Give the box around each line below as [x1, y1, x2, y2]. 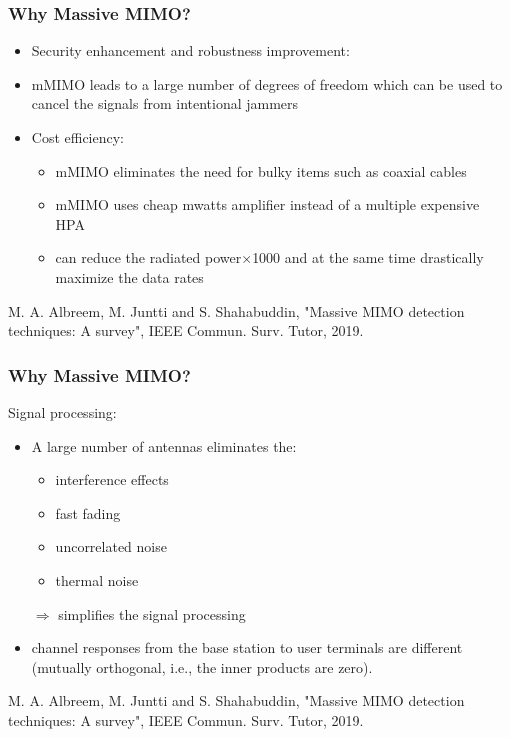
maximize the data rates [55, 266, 204, 287]
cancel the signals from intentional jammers [31, 93, 299, 114]
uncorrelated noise [55, 536, 167, 557]
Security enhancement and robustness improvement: [31, 40, 350, 61]
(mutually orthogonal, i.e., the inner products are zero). [31, 656, 373, 677]
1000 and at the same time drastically [252, 247, 484, 268]
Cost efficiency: [31, 127, 125, 147]
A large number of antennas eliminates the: [31, 435, 297, 456]
